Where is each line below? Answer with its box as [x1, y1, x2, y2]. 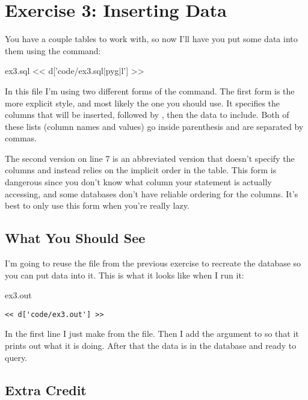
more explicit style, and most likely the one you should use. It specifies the [5, 96, 280, 109]
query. [5, 351, 28, 363]
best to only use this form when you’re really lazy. [5, 199, 189, 212]
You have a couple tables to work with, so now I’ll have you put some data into [5, 32, 298, 45]
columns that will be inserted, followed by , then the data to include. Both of [5, 108, 289, 121]
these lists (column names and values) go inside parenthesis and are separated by [5, 120, 304, 132]
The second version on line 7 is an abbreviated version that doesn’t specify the [5, 152, 295, 164]
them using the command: [5, 44, 101, 57]
